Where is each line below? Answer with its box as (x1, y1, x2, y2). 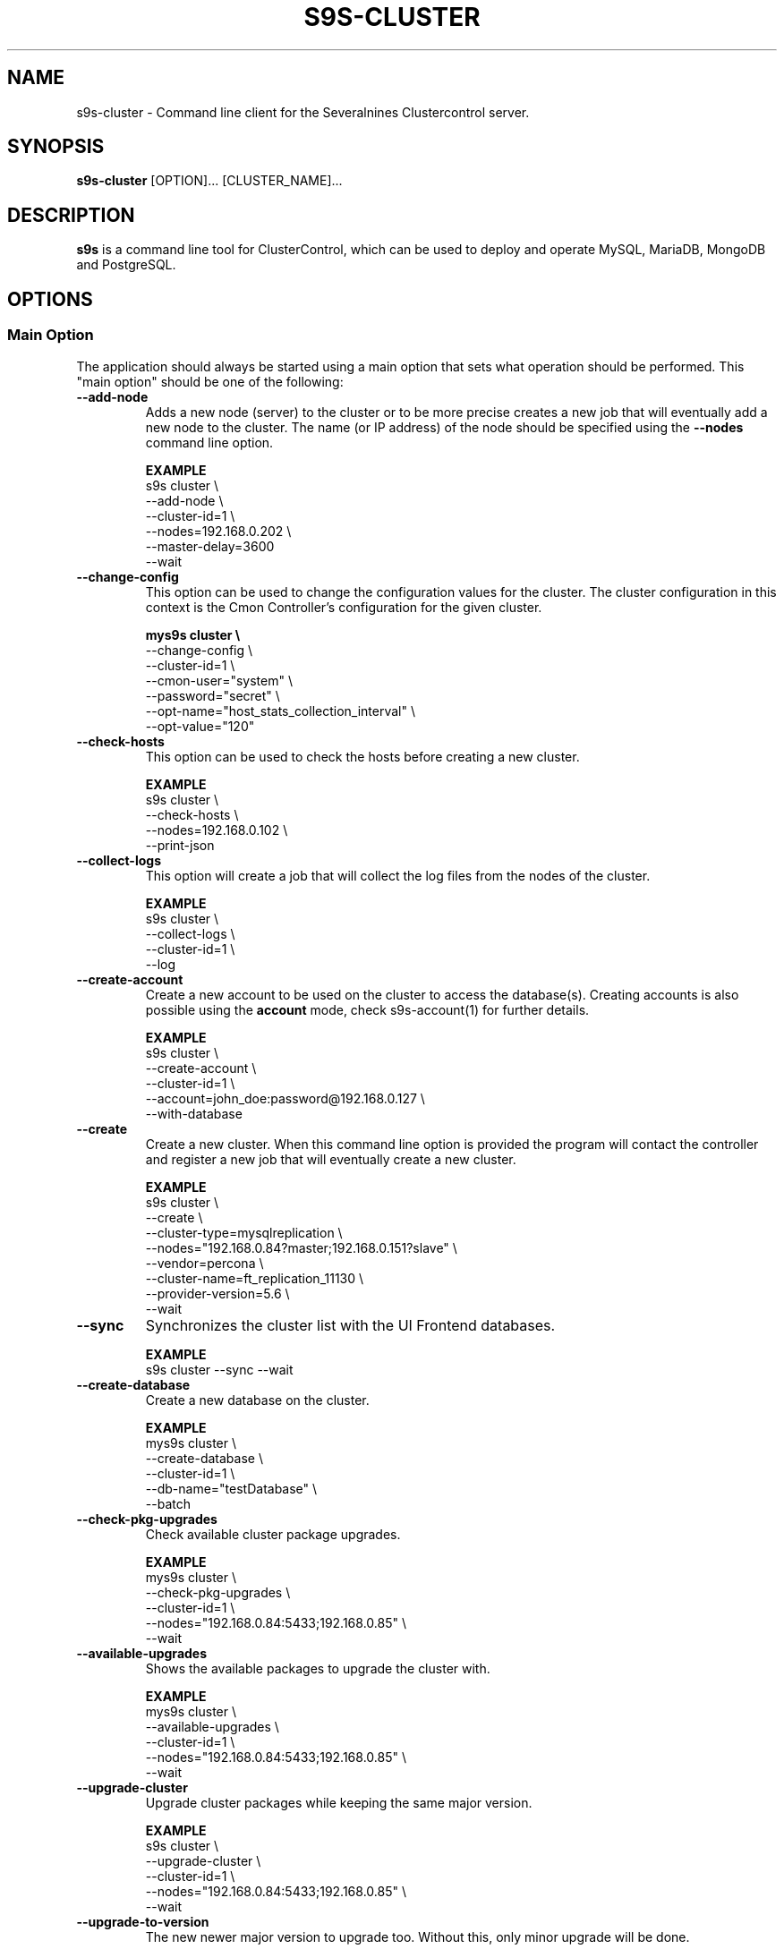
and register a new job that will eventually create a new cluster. (145, 1151, 516, 1167)
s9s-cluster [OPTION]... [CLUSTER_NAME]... (76, 173, 343, 189)
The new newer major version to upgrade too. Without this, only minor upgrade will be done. (145, 1928, 690, 1945)
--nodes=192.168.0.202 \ (145, 523, 292, 539)
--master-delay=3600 (145, 538, 275, 554)
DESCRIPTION (7, 203, 135, 226)
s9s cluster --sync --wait (145, 1361, 294, 1377)
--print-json (145, 837, 215, 853)
